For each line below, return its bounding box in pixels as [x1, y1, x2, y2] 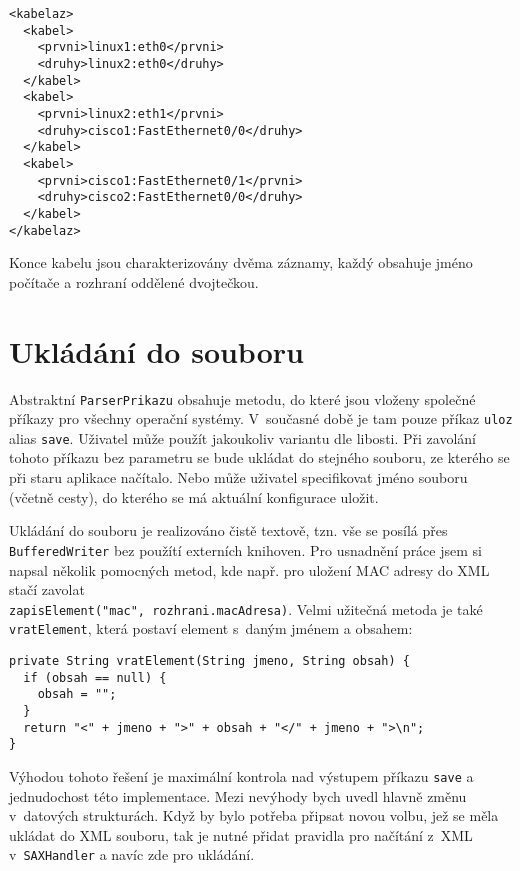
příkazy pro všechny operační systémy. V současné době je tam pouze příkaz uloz [9, 408, 513, 429]
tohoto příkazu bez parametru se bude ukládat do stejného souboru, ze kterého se [9, 447, 510, 468]
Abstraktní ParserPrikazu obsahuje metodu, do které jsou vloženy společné [9, 388, 476, 409]
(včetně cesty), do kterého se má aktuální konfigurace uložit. [9, 486, 379, 507]
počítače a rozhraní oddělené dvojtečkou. [9, 271, 259, 292]
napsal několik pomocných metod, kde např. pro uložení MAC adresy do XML [9, 559, 490, 580]
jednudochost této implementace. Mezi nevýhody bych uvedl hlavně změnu [9, 785, 467, 806]
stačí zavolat [9, 579, 85, 600]
